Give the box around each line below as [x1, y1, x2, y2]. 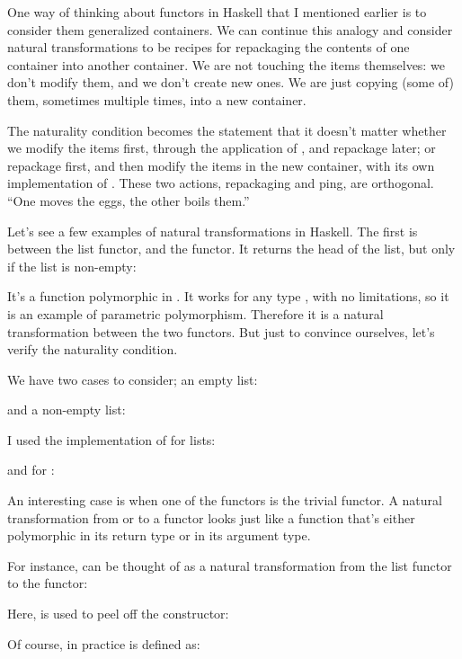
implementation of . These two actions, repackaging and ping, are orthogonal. [7, 174, 434, 192]
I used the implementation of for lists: [7, 430, 216, 449]
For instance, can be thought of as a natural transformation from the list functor [7, 556, 452, 574]
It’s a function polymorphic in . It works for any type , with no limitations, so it [7, 287, 449, 306]
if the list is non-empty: [7, 256, 137, 275]
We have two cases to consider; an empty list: [7, 370, 258, 388]
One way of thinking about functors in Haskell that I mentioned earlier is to [7, 3, 427, 21]
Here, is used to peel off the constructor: [7, 604, 229, 623]
